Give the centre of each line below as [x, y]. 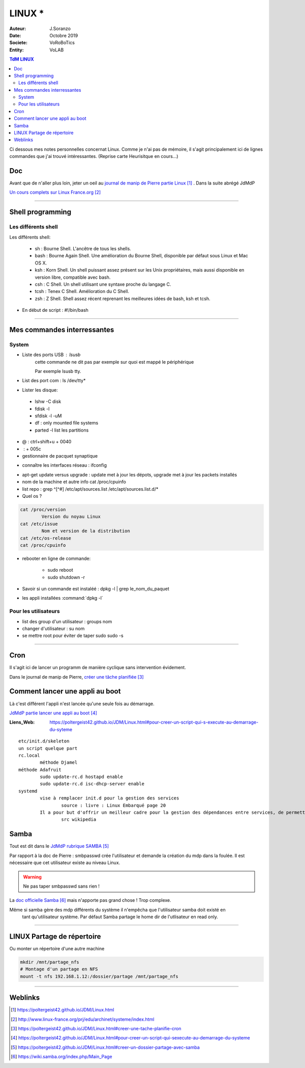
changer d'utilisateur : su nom [53, 628]
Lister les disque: [40, 390]
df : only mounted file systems [67, 423]
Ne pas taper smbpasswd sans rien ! [62, 886]
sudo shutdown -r [66, 577]
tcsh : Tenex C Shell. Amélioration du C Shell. [82, 291]
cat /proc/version [43, 509]
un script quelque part [48, 748]
